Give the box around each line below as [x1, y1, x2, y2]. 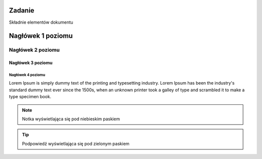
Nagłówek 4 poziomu [9, 72, 46, 77]
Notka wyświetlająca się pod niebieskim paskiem [22, 116, 120, 122]
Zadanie [9, 6, 34, 14]
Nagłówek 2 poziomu [9, 46, 60, 53]
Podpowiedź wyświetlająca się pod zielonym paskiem [22, 141, 130, 146]
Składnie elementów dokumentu [9, 19, 74, 25]
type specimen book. [9, 94, 51, 100]
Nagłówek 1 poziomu [9, 32, 73, 40]
